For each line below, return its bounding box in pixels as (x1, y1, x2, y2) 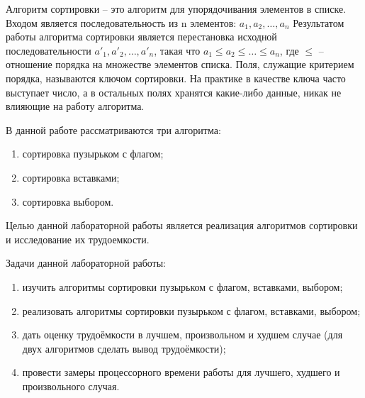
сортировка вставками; (22, 170, 120, 184)
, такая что (154, 43, 201, 57)
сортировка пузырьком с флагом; (22, 146, 164, 161)
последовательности (6, 43, 91, 57)
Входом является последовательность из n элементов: (6, 15, 237, 30)
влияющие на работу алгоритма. (6, 99, 145, 114)
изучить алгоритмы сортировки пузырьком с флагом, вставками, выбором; (22, 279, 343, 294)
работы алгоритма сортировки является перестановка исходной (6, 29, 277, 44)
